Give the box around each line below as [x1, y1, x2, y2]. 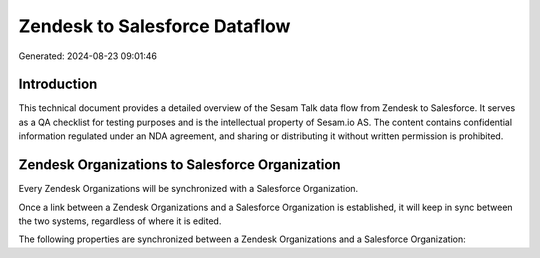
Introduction [18, 76, 98, 93]
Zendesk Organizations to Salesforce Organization [18, 156, 341, 174]
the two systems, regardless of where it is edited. [18, 215, 222, 227]
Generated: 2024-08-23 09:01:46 [18, 50, 157, 62]
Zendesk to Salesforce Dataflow [18, 15, 291, 37]
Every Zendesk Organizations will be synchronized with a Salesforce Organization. [18, 183, 359, 195]
